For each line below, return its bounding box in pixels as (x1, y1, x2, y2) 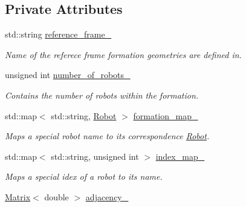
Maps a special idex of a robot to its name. (5, 170, 163, 183)
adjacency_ (85, 190, 129, 203)
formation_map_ (133, 109, 198, 122)
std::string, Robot (51, 109, 117, 122)
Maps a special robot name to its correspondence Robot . (5, 130, 210, 142)
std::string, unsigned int (51, 149, 139, 162)
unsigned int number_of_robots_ (5, 68, 131, 81)
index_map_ (155, 149, 205, 162)
